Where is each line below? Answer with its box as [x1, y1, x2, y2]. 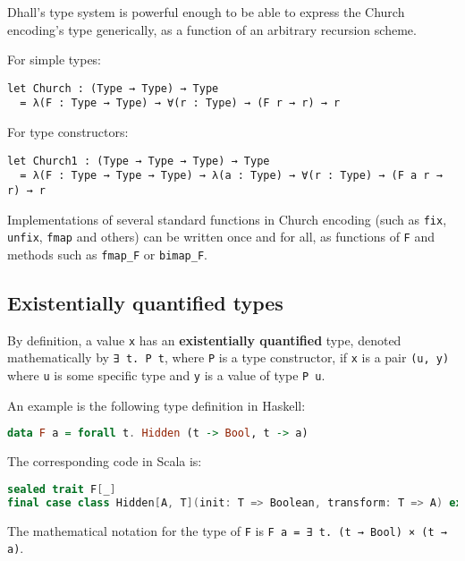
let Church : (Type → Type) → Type [7, 81, 219, 95]
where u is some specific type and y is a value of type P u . [7, 366, 325, 385]
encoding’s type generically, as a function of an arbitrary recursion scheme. [7, 20, 417, 38]
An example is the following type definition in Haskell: [7, 395, 306, 414]
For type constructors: [7, 123, 129, 141]
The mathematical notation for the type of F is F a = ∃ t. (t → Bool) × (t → [7, 521, 448, 540]
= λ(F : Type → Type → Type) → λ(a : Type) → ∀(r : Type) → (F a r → [20, 169, 443, 183]
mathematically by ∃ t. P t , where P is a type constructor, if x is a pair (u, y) [7, 348, 450, 367]
